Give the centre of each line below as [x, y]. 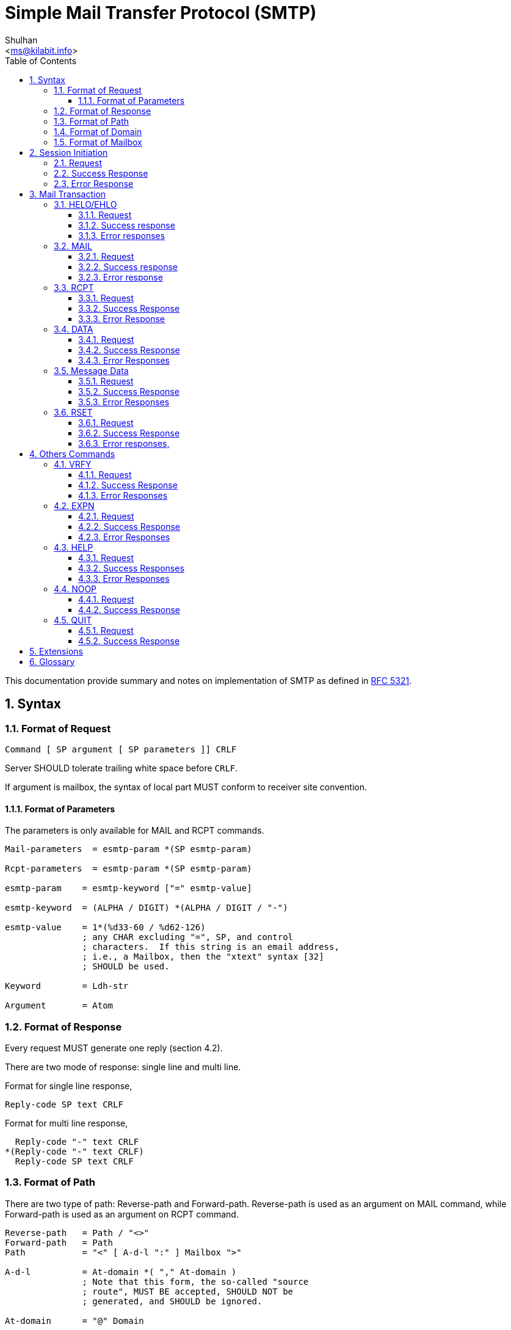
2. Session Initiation [69, 152]
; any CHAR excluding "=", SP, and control [188, 937]
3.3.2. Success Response [129, 308]
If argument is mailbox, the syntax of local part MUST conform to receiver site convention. [186, 787]
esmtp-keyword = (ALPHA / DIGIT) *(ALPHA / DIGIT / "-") [147, 908]
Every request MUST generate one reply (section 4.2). [114, 1048]
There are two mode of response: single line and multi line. [123, 1067]
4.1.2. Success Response [128, 485]
